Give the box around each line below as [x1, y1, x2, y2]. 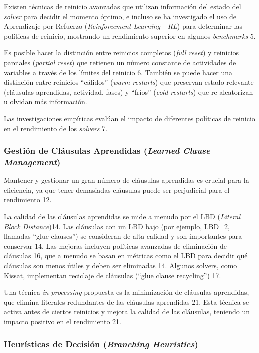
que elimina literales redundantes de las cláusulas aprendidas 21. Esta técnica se [4, 296, 249, 307]
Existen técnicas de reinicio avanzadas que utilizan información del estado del [4, 1, 241, 11]
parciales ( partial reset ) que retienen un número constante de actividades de [4, 57, 236, 67]
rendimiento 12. [4, 194, 52, 205]
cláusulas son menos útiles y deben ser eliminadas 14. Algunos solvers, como [4, 260, 237, 271]
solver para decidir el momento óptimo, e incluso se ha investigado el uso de [4, 11, 236, 21]
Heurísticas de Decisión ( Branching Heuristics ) [4, 337, 198, 350]
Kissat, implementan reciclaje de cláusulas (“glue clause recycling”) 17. [4, 270, 221, 280]
